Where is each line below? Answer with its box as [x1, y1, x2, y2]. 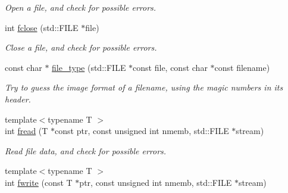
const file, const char [133, 61, 208, 73]
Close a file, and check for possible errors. [5, 41, 157, 54]
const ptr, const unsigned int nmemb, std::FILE [55, 124, 229, 137]
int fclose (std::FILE [5, 21, 79, 33]
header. [5, 92, 31, 105]
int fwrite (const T [5, 176, 73, 188]
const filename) [214, 61, 270, 73]
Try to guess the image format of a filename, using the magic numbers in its [5, 81, 283, 94]
